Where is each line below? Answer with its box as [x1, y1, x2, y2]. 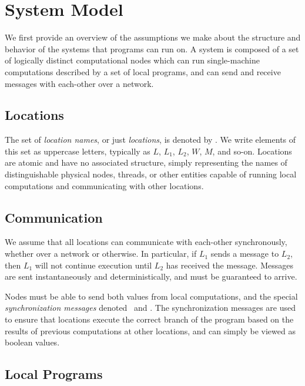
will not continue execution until [35, 259, 152, 271]
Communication [5, 208, 103, 226]
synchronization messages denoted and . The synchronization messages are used [5, 301, 296, 314]
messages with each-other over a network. [5, 77, 154, 89]
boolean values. [5, 336, 60, 348]
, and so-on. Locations [212, 145, 292, 157]
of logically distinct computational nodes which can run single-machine [5, 54, 260, 66]
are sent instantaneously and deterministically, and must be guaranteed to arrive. [5, 270, 297, 283]
